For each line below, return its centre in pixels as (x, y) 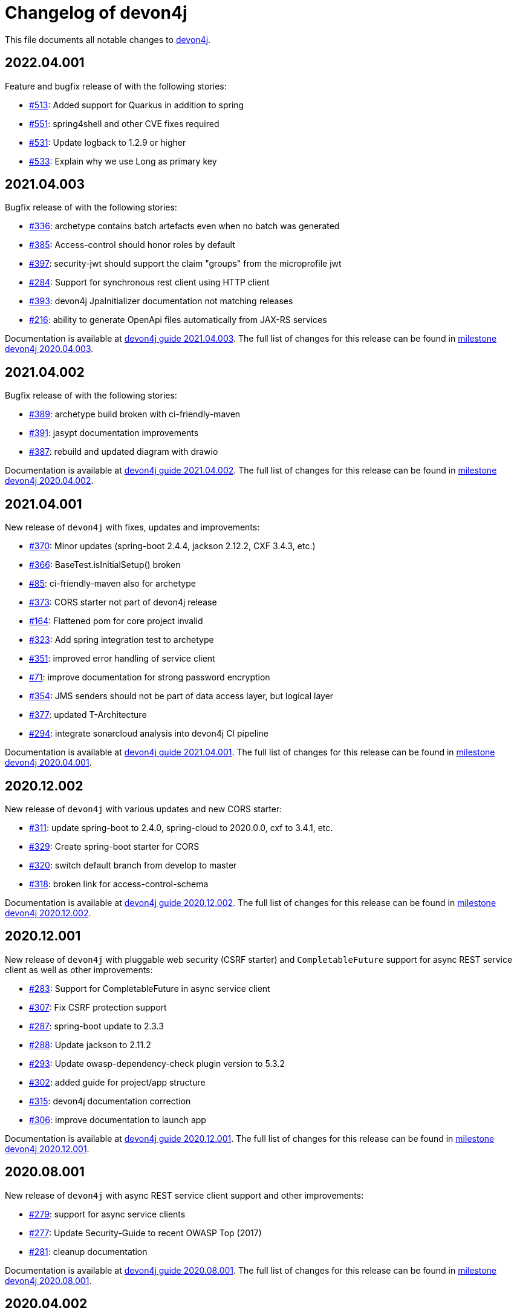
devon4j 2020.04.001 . (48, 763)
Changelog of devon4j (96, 13)
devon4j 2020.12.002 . (48, 913)
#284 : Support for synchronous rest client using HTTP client (149, 282)
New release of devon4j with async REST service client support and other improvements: (184, 1195)
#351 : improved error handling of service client (122, 659)
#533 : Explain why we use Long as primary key (123, 161)
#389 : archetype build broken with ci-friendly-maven (135, 414)
